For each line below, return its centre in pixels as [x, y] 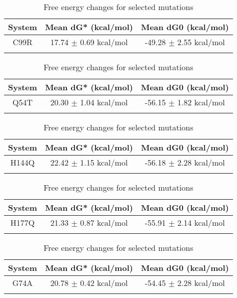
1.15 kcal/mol [104, 162]
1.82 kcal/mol [201, 102]
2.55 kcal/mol [201, 42]
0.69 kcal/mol [104, 42]
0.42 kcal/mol [104, 283]
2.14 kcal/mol [201, 222]
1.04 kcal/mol [104, 102]
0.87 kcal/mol [104, 222]
